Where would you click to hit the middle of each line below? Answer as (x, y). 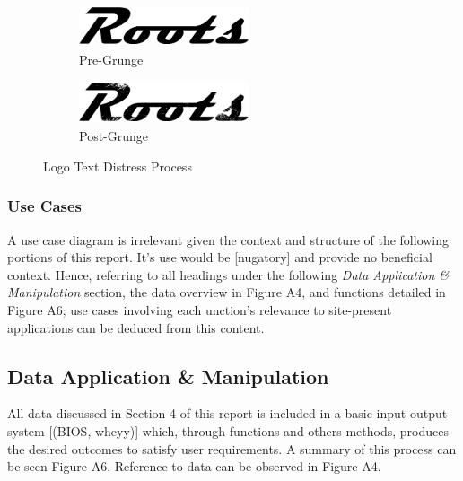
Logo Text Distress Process (118, 166)
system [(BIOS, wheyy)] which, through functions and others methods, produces (228, 431)
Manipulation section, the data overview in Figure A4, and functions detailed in (227, 292)
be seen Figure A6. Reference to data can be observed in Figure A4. (194, 466)
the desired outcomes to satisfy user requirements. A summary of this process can (232, 448)
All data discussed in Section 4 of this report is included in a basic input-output (227, 413)
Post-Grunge (114, 136)
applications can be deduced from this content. (136, 327)
